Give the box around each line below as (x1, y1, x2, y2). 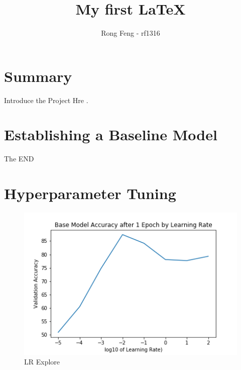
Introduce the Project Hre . (4, 95, 88, 105)
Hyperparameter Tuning (4, 183, 176, 204)
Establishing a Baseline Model (4, 124, 217, 145)
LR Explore (24, 356, 60, 367)
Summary (4, 65, 72, 86)
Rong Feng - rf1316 (101, 28, 160, 38)
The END (4, 153, 34, 164)
